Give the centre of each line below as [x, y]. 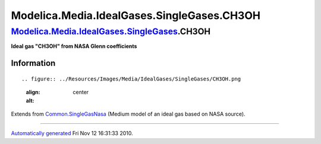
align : [33, 92]
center [81, 92]
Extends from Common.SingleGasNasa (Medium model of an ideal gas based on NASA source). [128, 114]
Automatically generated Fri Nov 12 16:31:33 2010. [72, 133]
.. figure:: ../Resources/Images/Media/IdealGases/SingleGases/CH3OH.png [131, 79]
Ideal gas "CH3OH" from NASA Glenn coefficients [74, 46]
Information [33, 63]
